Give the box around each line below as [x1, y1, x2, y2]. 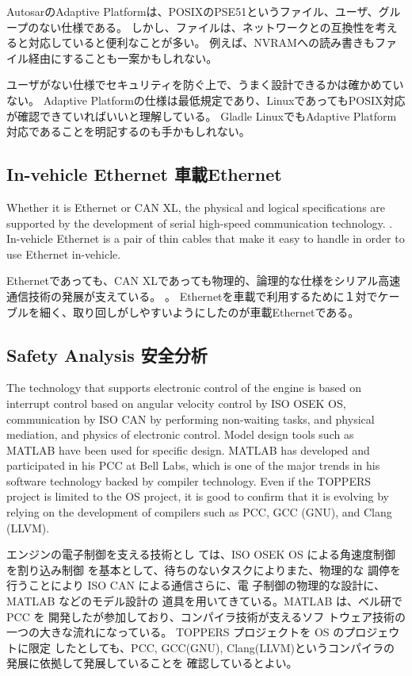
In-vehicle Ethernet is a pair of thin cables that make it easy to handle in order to [6, 230, 405, 247]
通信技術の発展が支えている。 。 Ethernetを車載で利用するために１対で [6, 287, 378, 304]
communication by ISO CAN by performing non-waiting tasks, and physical [6, 410, 375, 427]
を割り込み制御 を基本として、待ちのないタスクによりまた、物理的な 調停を [6, 561, 401, 578]
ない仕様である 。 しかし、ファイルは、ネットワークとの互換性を [39, 18, 376, 35]
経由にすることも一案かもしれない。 [28, 49, 218, 66]
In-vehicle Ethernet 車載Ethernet [6, 162, 282, 186]
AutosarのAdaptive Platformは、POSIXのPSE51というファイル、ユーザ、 [6, 3, 379, 19]
